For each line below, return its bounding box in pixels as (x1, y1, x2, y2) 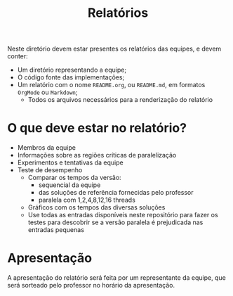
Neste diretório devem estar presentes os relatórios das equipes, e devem (7, 44, 222, 53)
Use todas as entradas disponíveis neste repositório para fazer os (27, 211, 219, 219)
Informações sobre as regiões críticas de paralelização (17, 151, 177, 160)
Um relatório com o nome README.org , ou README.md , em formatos (17, 81, 206, 89)
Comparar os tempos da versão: (27, 174, 121, 182)
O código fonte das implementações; (17, 73, 125, 82)
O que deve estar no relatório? (7, 120, 187, 136)
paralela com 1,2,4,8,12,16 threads (38, 195, 135, 205)
